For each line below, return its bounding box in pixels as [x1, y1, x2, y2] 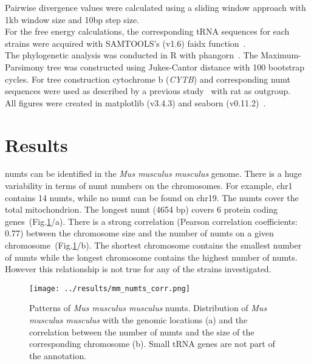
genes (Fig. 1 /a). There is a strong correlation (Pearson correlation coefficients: [5, 215, 298, 227]
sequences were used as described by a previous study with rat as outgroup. [5, 84, 291, 97]
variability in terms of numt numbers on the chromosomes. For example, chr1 [5, 179, 293, 192]
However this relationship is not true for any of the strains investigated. [5, 263, 272, 275]
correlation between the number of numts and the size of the [29, 325, 255, 338]
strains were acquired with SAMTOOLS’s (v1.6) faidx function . [5, 36, 246, 49]
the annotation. [29, 349, 87, 362]
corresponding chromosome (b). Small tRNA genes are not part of [29, 337, 275, 350]
